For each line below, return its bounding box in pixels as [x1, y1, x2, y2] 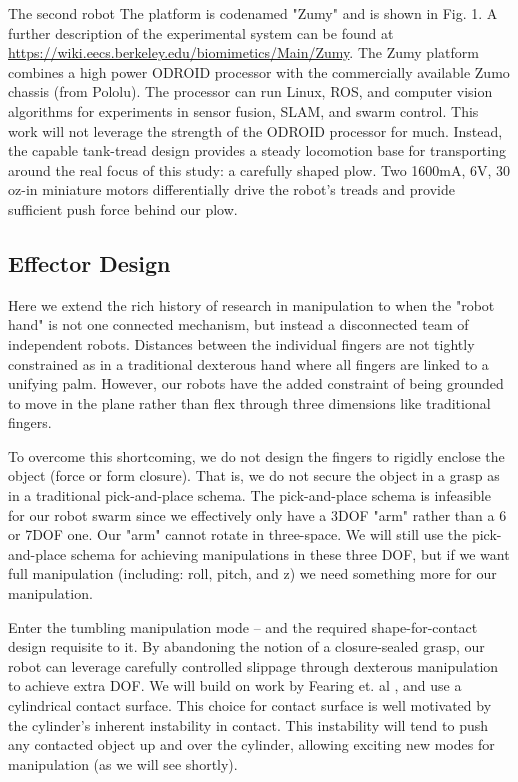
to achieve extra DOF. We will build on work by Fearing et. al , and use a [8, 675, 462, 696]
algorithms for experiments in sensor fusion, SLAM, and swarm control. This [8, 100, 479, 121]
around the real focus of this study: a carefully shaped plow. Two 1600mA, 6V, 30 [8, 159, 511, 180]
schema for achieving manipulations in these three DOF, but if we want [70, 543, 510, 564]
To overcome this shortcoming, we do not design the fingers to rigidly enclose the [8, 445, 505, 466]
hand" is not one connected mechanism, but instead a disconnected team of [8, 314, 469, 335]
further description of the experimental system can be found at [8, 22, 394, 43]
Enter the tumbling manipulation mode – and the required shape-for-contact [8, 616, 478, 637]
